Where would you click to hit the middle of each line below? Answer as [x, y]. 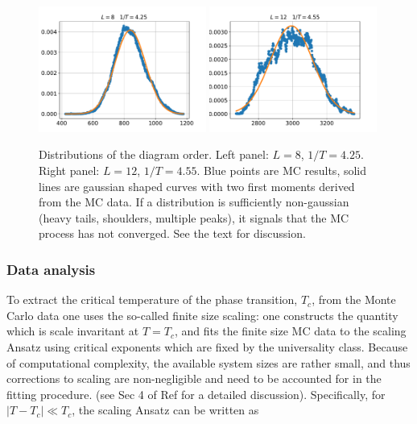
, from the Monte [354, 299]
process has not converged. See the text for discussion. [172, 233]
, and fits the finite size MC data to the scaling [291, 331]
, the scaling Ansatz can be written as [165, 410]
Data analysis [51, 269]
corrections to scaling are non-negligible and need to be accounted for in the [194, 378]
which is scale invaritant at [73, 331]
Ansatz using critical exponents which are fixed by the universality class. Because [207, 346]
